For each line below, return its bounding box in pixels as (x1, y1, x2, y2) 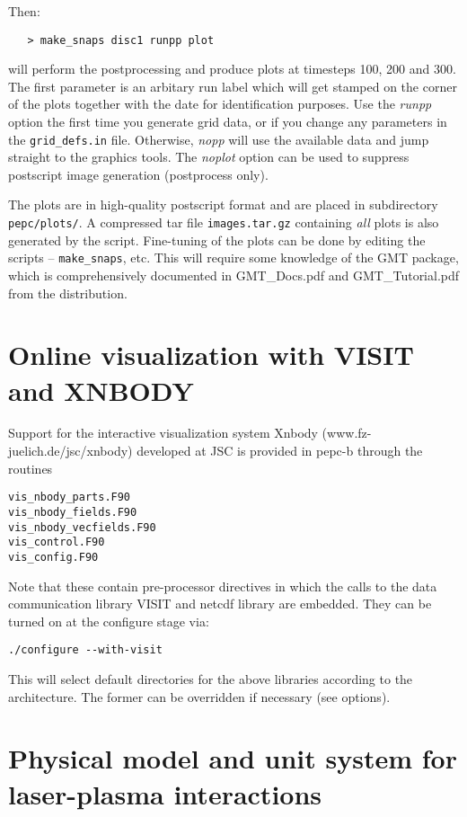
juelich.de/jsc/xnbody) (8, 441, 133, 460)
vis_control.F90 (8, 536, 105, 549)
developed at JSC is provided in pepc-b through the (137, 441, 423, 460)
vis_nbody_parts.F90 (8, 491, 131, 504)
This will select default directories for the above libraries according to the (8, 669, 413, 688)
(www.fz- (322, 423, 372, 442)
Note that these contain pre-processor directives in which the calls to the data (8, 576, 437, 595)
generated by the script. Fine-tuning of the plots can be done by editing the (8, 230, 426, 249)
